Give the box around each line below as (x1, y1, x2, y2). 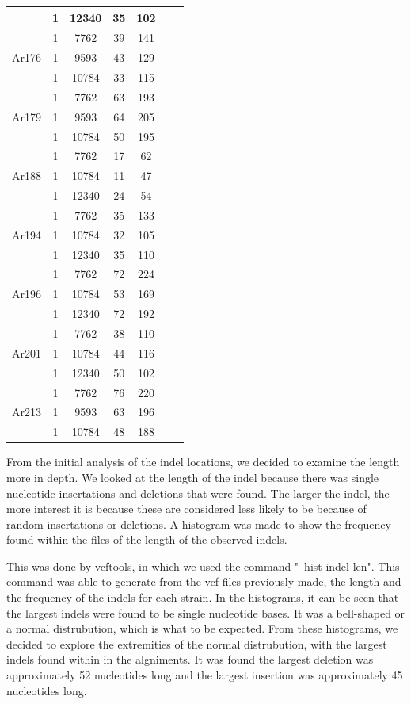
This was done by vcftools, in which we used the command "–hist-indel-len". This (6, 557, 400, 574)
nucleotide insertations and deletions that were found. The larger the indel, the (6, 484, 390, 501)
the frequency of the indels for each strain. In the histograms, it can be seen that (6, 589, 399, 606)
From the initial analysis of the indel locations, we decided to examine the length (6, 453, 400, 470)
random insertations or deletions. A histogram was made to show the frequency (6, 515, 391, 532)
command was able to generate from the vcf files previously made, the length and (6, 573, 401, 590)
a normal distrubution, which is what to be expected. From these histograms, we (6, 620, 398, 637)
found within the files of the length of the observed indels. (6, 531, 287, 548)
